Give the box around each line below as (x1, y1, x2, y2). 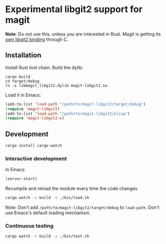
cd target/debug (5, 78, 39, 84)
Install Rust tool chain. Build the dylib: (5, 64, 84, 70)
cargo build (5, 74, 30, 79)
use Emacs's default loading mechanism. (5, 210, 91, 216)
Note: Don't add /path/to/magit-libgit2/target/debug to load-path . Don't (5, 204, 160, 210)
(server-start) (5, 176, 37, 181)
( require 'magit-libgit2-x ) (5, 116, 65, 121)
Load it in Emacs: (5, 92, 41, 98)
